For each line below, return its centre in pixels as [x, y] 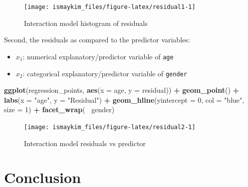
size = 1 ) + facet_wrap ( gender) [59, 109]
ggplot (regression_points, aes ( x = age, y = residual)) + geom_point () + [122, 90]
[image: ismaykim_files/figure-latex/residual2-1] [110, 127]
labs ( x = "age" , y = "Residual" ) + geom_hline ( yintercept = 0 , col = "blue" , [124, 99]
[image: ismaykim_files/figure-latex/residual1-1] [110, 7]
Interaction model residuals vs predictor [85, 143]
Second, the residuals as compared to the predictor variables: [97, 40]
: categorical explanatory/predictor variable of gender [105, 73]
